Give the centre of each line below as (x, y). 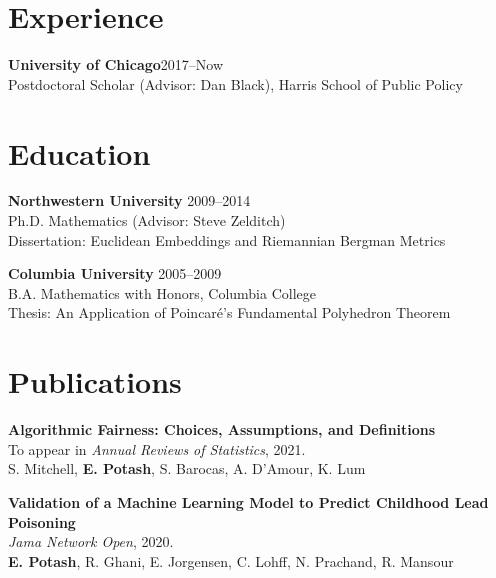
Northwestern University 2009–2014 (129, 200)
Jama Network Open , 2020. (91, 541)
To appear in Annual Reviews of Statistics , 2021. (157, 448)
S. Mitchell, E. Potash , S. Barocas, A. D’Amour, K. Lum (187, 468)
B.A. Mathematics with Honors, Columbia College (162, 292)
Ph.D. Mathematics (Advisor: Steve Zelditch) (147, 220)
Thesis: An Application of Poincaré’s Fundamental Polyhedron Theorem (229, 312)
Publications (95, 381)
